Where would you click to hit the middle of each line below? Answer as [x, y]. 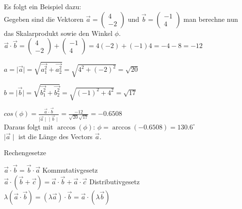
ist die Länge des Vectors [56, 136]
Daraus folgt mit [29, 126]
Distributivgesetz [115, 181]
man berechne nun [211, 19]
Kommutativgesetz [70, 169]
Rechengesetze [25, 153]
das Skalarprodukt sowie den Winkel [58, 33]
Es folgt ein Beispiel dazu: [43, 6]
